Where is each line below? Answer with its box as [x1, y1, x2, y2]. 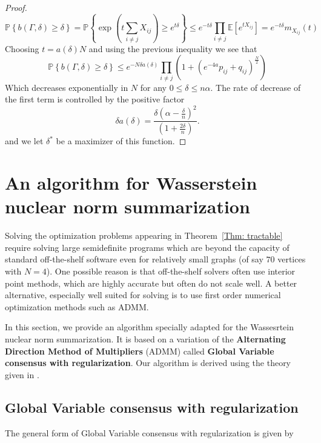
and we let [5, 135, 44, 147]
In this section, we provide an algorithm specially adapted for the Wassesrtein [5, 321, 294, 333]
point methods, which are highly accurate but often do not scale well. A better [5, 276, 297, 289]
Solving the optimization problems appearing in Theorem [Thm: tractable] [5, 229, 283, 242]
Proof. [5, 1, 27, 13]
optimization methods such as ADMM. [5, 300, 149, 313]
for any [140, 81, 167, 93]
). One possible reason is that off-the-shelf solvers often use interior [46, 264, 296, 277]
